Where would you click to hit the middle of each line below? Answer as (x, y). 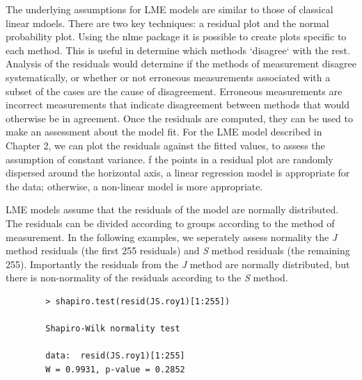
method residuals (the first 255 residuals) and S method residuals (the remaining (178, 250)
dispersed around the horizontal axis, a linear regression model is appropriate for (178, 173)
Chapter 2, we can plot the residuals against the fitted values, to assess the (165, 145)
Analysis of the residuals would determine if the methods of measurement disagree (181, 64)
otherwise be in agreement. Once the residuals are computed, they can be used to (179, 118)
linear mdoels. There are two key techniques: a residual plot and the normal (167, 23)
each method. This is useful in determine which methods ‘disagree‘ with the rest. (178, 50)
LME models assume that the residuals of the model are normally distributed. (172, 209)
